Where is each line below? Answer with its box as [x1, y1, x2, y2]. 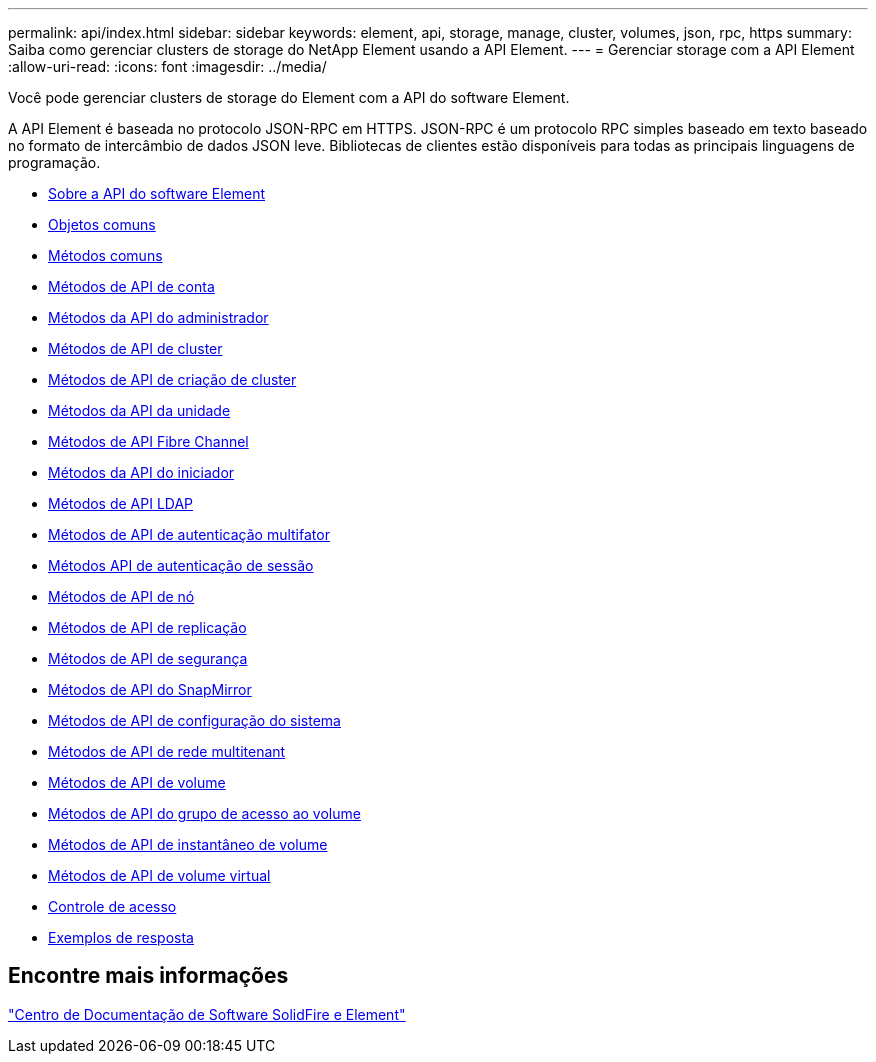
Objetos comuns [48, 216, 156, 233]
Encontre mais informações [8, 963, 289, 989]
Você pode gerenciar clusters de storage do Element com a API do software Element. [8, 89, 570, 106]
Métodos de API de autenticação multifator [48, 526, 330, 543]
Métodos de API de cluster [48, 340, 223, 357]
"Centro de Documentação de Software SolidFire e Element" [8, 1005, 406, 1023]
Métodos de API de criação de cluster [48, 371, 297, 388]
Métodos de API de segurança [48, 650, 248, 667]
